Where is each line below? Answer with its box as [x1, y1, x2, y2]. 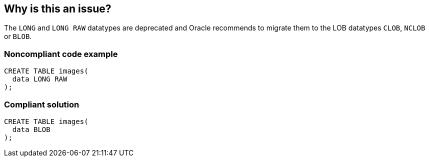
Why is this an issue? [4, 2, 111, 15]
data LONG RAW [12, 75, 67, 83]
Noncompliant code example [4, 48, 118, 59]
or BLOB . [4, 32, 32, 41]
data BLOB [12, 125, 50, 133]
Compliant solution [4, 99, 79, 109]
